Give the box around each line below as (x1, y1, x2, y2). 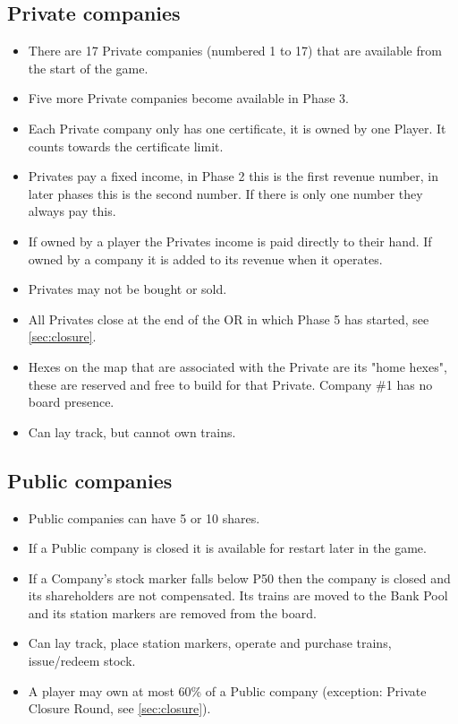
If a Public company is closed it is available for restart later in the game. (28, 539, 427, 557)
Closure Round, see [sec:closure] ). (28, 699, 211, 718)
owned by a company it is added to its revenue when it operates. (28, 249, 383, 268)
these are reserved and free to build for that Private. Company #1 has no (28, 375, 433, 393)
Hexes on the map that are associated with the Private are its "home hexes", (28, 357, 447, 375)
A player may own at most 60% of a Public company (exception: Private (28, 681, 427, 700)
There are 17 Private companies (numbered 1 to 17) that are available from (28, 41, 442, 60)
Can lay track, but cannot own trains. (28, 422, 236, 441)
